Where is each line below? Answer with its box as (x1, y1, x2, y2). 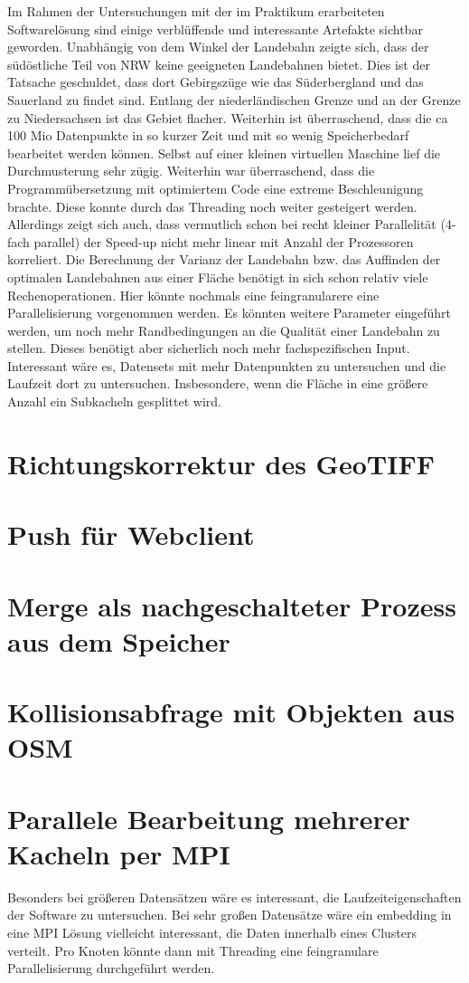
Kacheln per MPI (7, 835, 230, 872)
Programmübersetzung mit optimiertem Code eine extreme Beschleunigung (7, 178, 424, 197)
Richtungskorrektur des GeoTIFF (7, 444, 435, 482)
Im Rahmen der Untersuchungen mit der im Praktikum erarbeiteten (7, 2, 385, 20)
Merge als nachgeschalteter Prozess (7, 587, 456, 624)
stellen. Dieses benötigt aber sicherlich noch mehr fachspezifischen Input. (7, 339, 410, 358)
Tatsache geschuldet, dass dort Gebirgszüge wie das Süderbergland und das (7, 72, 424, 91)
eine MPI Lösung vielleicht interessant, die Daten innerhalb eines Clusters (7, 923, 417, 942)
